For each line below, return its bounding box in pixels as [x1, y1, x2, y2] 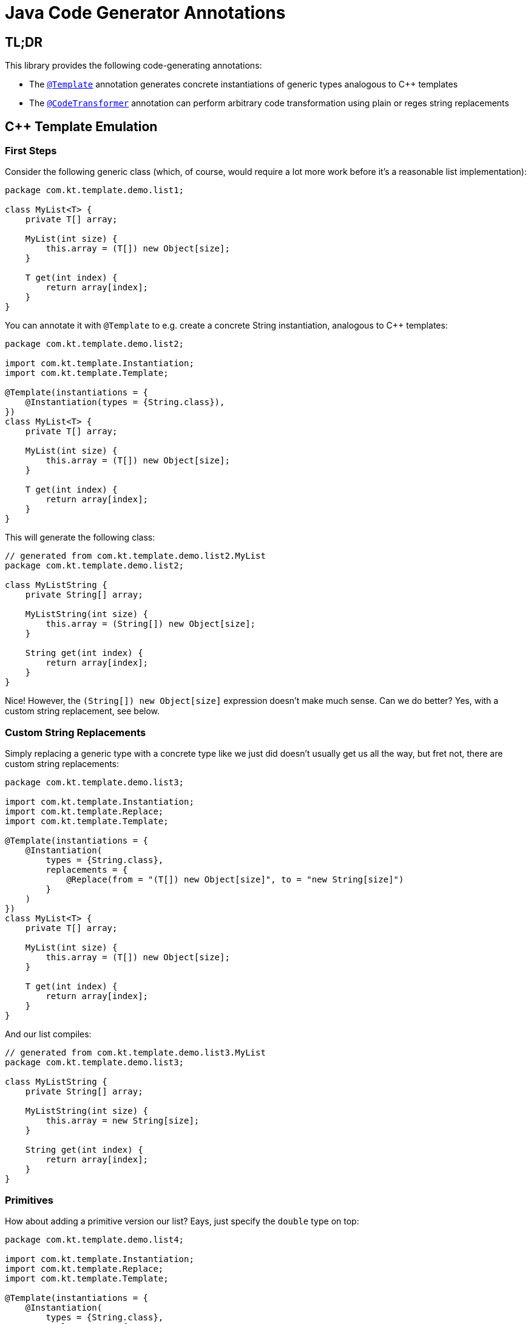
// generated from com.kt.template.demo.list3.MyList [5, 1048, 266, 1058]
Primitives [5, 1193, 53, 1206]
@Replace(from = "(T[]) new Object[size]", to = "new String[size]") [66, 875, 404, 885]
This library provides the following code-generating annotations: [5, 60, 262, 71]
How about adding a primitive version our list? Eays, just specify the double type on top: [5, 1215, 359, 1226]
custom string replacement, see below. [5, 706, 160, 717]
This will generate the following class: [5, 532, 155, 543]
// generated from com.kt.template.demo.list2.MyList [5, 551, 266, 561]
